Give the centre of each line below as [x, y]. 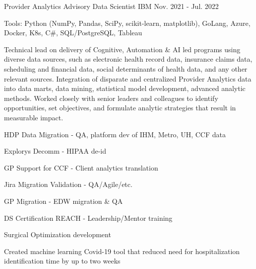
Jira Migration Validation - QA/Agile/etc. [68, 184]
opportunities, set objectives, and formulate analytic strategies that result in [120, 108]
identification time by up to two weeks [62, 261]
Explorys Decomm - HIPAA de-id [55, 151]
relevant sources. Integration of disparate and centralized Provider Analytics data [128, 78]
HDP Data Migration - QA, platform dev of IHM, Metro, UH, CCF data [115, 134]
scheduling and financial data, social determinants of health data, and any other [126, 68]
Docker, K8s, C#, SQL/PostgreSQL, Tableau [73, 33]
